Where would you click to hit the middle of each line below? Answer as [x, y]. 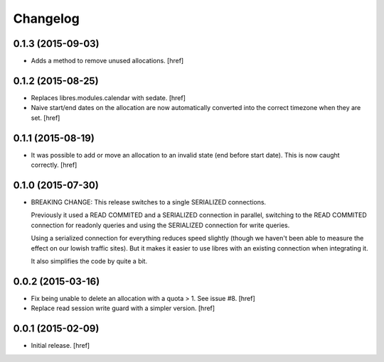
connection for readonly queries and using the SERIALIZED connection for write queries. [160, 225]
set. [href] [46, 118]
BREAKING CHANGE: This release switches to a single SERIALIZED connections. [149, 202]
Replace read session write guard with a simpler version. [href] [123, 308]
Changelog [46, 18]
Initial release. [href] [60, 346]
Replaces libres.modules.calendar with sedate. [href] [108, 98]
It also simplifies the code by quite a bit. [89, 261]
